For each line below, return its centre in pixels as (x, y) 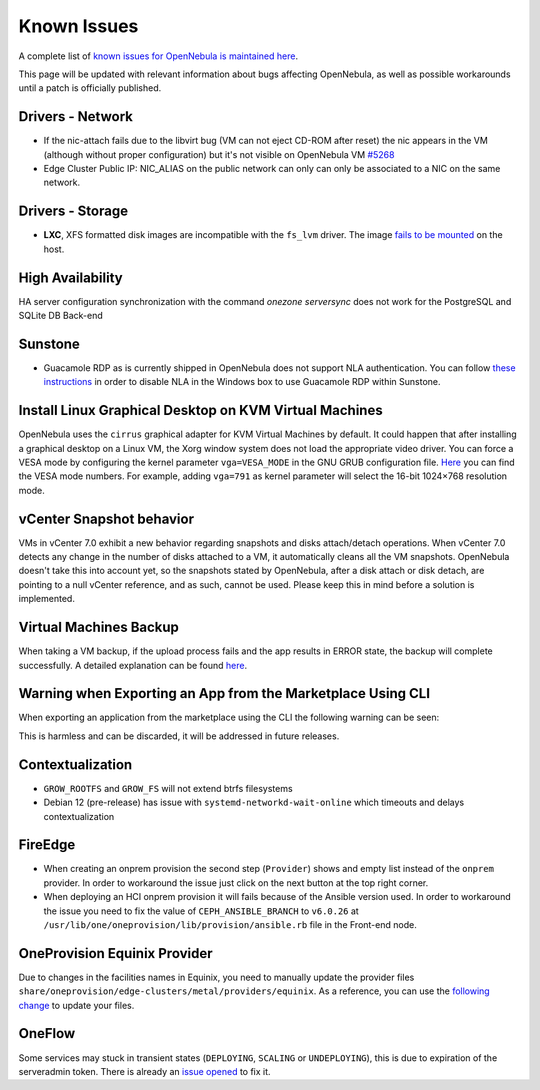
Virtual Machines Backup (99, 627)
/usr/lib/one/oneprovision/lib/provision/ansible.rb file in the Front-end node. (230, 924)
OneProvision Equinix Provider (115, 953)
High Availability (71, 277)
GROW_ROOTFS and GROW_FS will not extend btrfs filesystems (168, 788)
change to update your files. (76, 1005)
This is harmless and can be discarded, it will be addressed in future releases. (179, 736)
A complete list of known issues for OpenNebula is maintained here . (158, 56)
